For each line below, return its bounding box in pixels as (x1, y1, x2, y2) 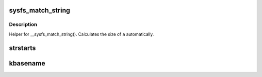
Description (9, 21, 37, 28)
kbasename (9, 59, 46, 67)
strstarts (9, 44, 36, 52)
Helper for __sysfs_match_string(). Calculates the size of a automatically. (9, 31, 154, 37)
